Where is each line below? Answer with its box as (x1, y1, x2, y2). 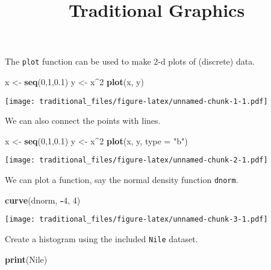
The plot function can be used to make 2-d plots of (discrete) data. (5, 55, 255, 68)
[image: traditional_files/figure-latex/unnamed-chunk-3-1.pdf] (5, 215, 268, 224)
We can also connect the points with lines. (5, 114, 161, 127)
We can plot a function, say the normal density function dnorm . (5, 173, 238, 186)
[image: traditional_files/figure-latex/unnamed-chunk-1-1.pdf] (5, 97, 268, 106)
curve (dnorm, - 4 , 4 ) (5, 193, 81, 206)
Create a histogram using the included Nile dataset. (5, 233, 198, 245)
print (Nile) (5, 252, 48, 265)
